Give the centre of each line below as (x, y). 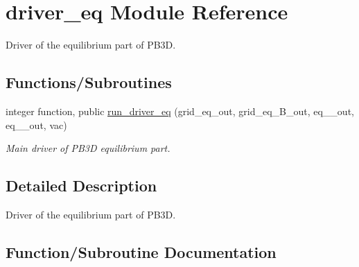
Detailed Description (81, 186)
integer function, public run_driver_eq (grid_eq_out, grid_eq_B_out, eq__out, (180, 111)
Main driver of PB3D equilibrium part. (88, 148)
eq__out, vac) (36, 124)
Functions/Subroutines (89, 82)
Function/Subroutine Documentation (141, 251)
